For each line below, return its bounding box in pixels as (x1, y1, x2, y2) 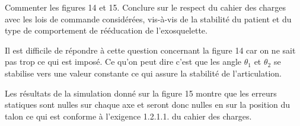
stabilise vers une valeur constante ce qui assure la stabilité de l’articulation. (5, 67, 282, 79)
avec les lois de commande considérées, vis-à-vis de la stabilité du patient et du (5, 12, 292, 25)
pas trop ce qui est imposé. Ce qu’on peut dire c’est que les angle (5, 55, 242, 68)
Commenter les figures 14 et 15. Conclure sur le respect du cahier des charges (5, 1, 286, 13)
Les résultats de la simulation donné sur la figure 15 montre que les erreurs (5, 87, 277, 99)
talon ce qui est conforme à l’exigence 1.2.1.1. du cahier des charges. (5, 110, 252, 122)
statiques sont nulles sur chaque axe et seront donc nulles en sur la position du (5, 98, 291, 111)
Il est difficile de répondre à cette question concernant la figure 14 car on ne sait (5, 44, 296, 56)
